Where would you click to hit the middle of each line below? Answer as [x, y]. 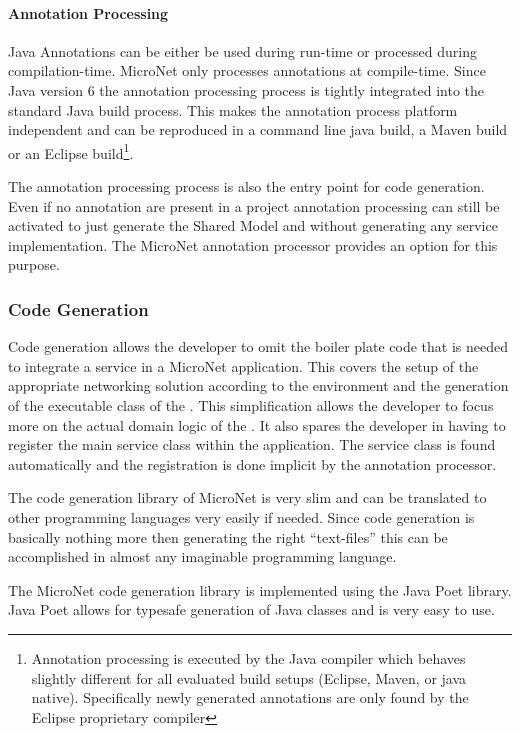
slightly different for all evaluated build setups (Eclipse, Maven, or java [249, 677]
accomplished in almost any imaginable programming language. [202, 556]
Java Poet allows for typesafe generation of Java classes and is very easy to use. [251, 609]
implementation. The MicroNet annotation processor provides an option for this [253, 244]
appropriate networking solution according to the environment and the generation [258, 385]
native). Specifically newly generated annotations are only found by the [250, 697]
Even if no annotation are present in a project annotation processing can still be [254, 205]
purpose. [34, 264]
